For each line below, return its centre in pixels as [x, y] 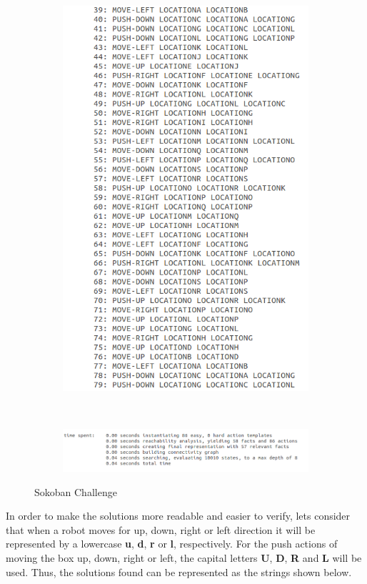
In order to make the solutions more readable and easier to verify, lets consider [178, 516]
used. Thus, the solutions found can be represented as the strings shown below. [179, 571]
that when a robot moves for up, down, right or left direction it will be [161, 529]
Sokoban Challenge [76, 491]
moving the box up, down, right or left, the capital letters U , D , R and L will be [184, 557]
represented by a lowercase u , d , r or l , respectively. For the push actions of [172, 544]
